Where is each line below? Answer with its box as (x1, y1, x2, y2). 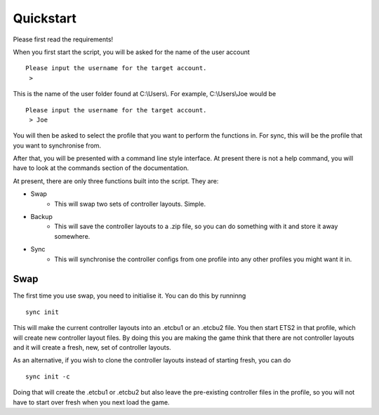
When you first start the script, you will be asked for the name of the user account (13, 48, 251, 56)
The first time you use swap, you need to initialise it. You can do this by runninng (13, 291, 246, 300)
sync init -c (25, 372, 70, 381)
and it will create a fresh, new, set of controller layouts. (13, 343, 171, 352)
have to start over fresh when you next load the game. (13, 397, 170, 407)
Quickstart (13, 11, 77, 26)
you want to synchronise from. (13, 141, 102, 150)
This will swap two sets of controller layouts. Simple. (54, 199, 206, 208)
